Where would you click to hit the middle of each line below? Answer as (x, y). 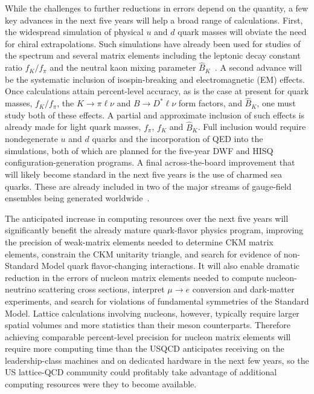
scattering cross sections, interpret (102, 289)
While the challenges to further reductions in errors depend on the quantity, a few (157, 8)
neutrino (21, 289)
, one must (276, 103)
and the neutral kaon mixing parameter (123, 67)
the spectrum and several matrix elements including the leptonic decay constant (153, 55)
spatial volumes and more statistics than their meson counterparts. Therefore (148, 325)
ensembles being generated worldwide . (77, 198)
